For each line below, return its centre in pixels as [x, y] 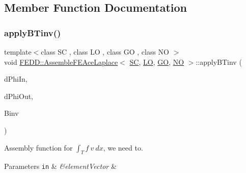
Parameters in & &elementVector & [60, 166]
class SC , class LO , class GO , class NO [105, 52]
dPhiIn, [16, 79]
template [18, 52]
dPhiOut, [19, 96]
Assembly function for [38, 147]
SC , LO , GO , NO [157, 61]
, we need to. [123, 147]
